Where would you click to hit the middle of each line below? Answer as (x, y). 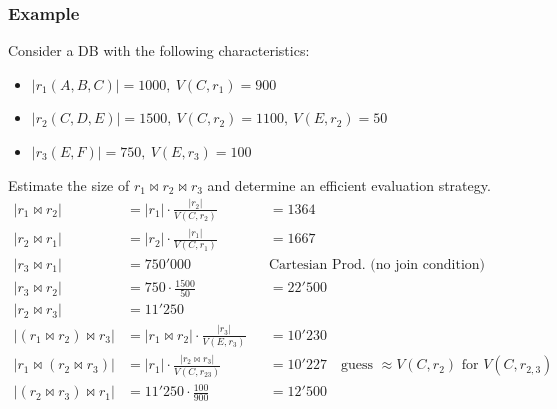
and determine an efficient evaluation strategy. (349, 184)
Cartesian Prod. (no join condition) (377, 264)
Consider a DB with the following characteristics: (159, 50)
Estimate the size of (69, 184)
